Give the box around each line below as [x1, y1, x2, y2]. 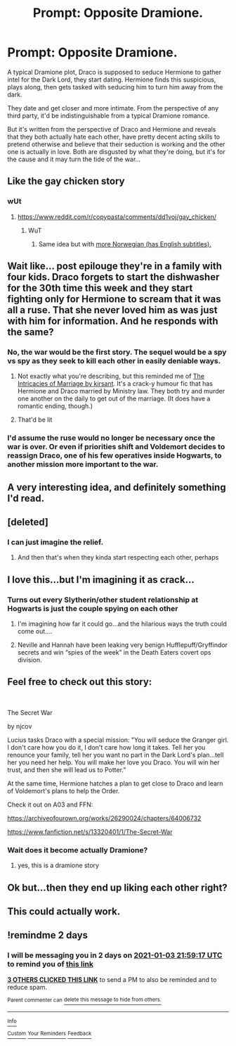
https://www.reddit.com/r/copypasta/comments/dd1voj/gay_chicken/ [17, 213, 217, 221]
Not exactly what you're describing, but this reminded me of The [17, 372, 205, 381]
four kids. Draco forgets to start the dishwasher [7, 271, 220, 283]
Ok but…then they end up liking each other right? [7, 881, 228, 893]
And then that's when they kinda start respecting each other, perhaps [17, 553, 219, 562]
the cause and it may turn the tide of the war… [7, 155, 141, 163]
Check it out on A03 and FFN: [7, 800, 93, 809]
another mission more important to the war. [7, 460, 159, 470]
